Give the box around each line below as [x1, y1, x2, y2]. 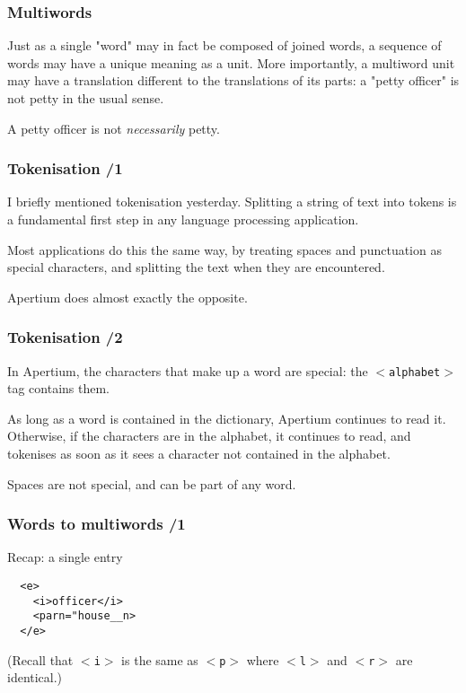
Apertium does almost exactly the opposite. [7, 287, 248, 306]
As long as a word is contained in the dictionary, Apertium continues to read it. [7, 408, 446, 427]
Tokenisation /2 [7, 326, 123, 348]
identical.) [7, 668, 63, 687]
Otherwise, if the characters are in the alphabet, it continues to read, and [7, 426, 411, 445]
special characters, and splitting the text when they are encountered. [7, 258, 385, 276]
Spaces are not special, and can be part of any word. [7, 474, 296, 493]
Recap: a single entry [7, 548, 123, 566]
